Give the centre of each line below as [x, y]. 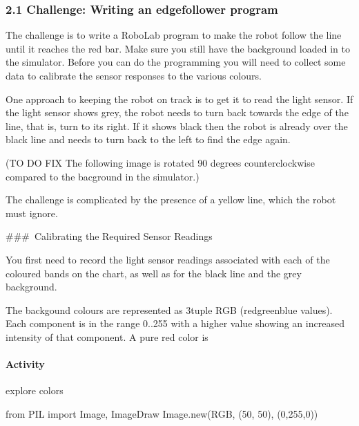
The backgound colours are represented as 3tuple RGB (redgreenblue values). [169, 309]
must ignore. [32, 213]
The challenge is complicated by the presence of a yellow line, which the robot [171, 200]
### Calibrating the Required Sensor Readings [109, 236]
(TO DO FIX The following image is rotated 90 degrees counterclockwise [160, 162]
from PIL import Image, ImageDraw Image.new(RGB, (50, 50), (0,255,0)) [162, 413]
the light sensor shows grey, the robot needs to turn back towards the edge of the [177, 112]
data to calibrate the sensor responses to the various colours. [134, 75]
